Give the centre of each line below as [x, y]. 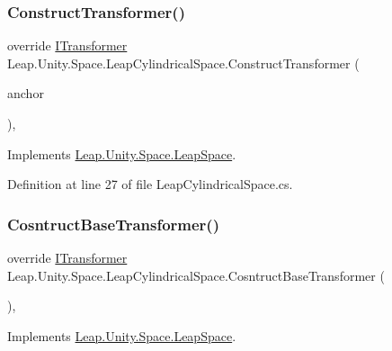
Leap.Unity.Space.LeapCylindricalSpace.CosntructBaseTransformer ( [196, 275]
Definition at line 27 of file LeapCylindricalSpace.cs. [150, 184]
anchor [26, 93]
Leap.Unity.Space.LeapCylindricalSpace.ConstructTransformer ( [183, 63]
